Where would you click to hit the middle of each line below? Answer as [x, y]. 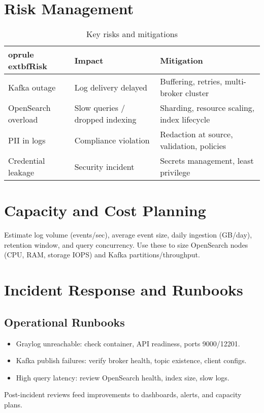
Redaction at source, [196, 134]
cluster [197, 93]
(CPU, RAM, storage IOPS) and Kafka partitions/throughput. [102, 255]
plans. [13, 404]
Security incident [104, 166]
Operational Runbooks [64, 322]
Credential [27, 161]
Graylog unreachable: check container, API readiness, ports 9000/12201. [128, 343]
